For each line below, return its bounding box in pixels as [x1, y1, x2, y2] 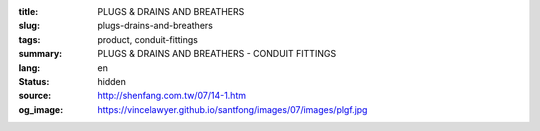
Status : [18, 75, 50, 87]
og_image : [18, 103, 64, 115]
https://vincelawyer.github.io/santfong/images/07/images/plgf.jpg [97, 103, 368, 115]
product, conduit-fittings [97, 33, 199, 45]
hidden [97, 75, 127, 87]
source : [18, 90, 52, 102]
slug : [18, 20, 40, 32]
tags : [18, 33, 41, 45]
